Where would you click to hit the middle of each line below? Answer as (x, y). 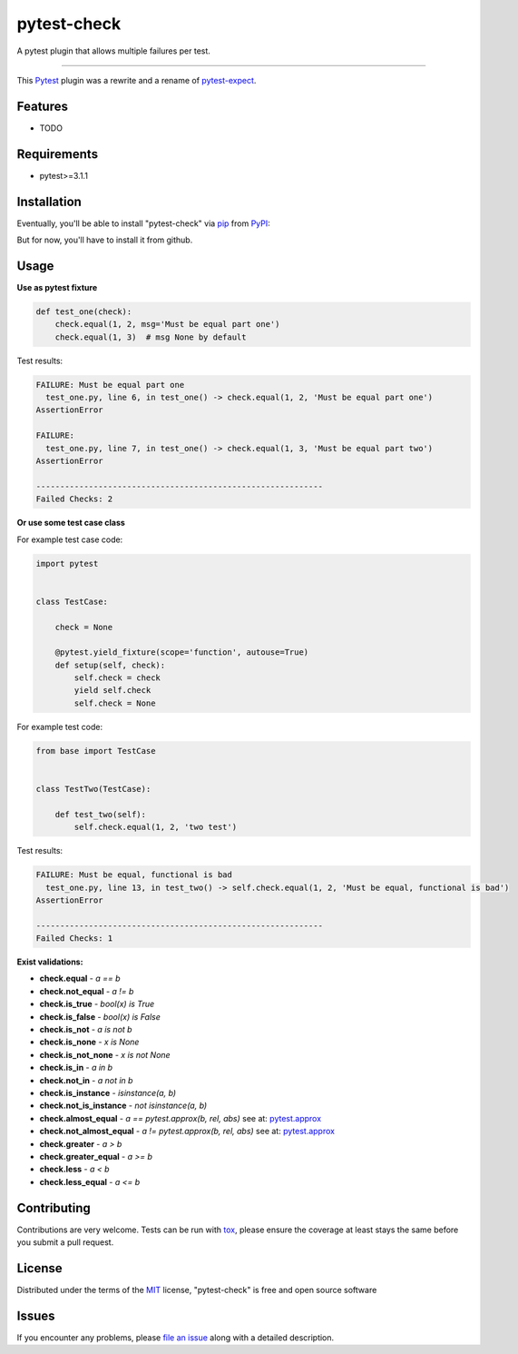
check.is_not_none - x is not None (105, 1054)
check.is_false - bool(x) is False (100, 1016)
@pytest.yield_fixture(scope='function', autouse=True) (182, 652)
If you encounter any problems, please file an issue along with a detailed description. (176, 1337)
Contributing (54, 1208)
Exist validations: (50, 962)
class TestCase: (72, 601)
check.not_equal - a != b (87, 991)
